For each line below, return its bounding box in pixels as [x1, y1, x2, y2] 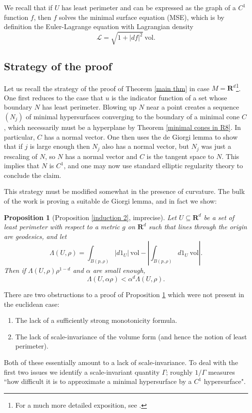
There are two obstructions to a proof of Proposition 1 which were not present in [4, 289, 244, 300]
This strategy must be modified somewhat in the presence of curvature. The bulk [4, 186, 245, 196]
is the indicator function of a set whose [111, 92, 227, 102]
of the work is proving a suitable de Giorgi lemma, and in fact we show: [4, 195, 217, 206]
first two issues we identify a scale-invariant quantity [4, 366, 160, 377]
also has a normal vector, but [102, 141, 189, 151]
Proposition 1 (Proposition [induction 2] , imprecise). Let [4, 212, 177, 222]
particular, [4, 131, 35, 142]
